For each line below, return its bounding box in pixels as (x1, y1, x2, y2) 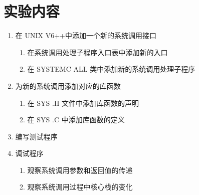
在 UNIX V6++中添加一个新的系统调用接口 (15, 30, 156, 41)
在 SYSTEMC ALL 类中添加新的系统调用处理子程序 (27, 64, 195, 74)
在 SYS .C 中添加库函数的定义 (27, 114, 125, 125)
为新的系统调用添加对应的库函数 (15, 80, 121, 91)
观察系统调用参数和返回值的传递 (27, 164, 133, 175)
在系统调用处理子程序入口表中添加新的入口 (27, 47, 168, 57)
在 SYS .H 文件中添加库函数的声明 (27, 97, 139, 108)
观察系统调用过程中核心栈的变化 (27, 181, 133, 192)
